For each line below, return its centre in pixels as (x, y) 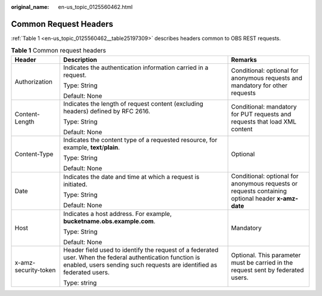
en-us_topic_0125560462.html (95, 7)
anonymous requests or (264, 183)
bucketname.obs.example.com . (109, 221)
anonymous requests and (267, 78)
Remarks (244, 60)
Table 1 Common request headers (59, 51)
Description (80, 60)
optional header (253, 198)
